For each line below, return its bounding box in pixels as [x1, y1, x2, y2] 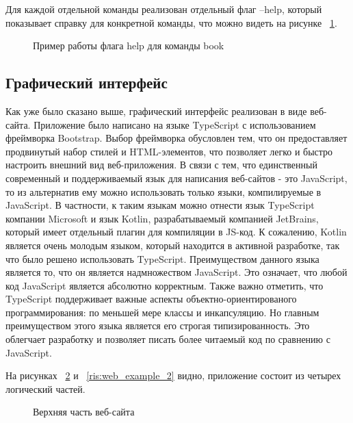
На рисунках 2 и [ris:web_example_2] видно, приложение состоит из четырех [5, 368, 341, 383]
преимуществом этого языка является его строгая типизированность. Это [5, 318, 310, 333]
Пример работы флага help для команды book [33, 38, 224, 53]
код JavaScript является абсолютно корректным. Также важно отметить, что [5, 278, 324, 292]
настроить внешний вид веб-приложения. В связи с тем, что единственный [5, 157, 317, 172]
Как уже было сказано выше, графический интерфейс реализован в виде [5, 103, 307, 118]
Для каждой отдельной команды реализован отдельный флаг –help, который [5, 2, 322, 16]
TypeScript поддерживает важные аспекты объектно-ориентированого [5, 292, 297, 306]
